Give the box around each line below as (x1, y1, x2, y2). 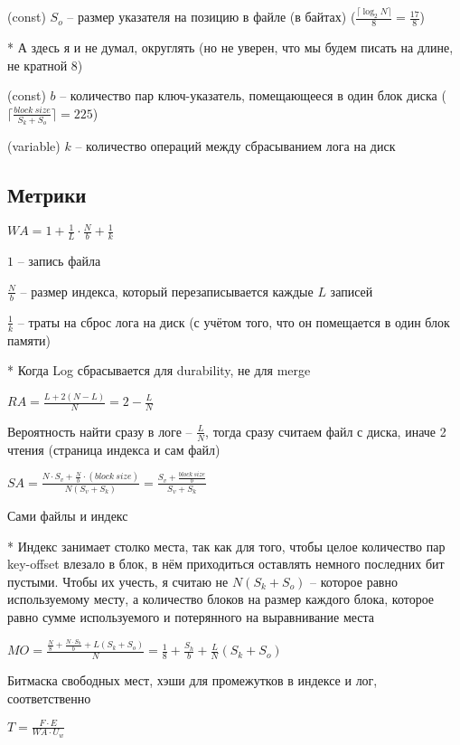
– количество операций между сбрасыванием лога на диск (75, 137, 396, 156)
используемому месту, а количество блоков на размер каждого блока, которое (7, 589, 435, 608)
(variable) (7, 137, 61, 156)
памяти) (7, 330, 52, 349)
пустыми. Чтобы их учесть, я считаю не (7, 571, 229, 590)
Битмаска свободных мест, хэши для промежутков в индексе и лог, (7, 670, 378, 689)
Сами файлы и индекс (7, 506, 128, 525)
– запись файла (17, 251, 101, 270)
